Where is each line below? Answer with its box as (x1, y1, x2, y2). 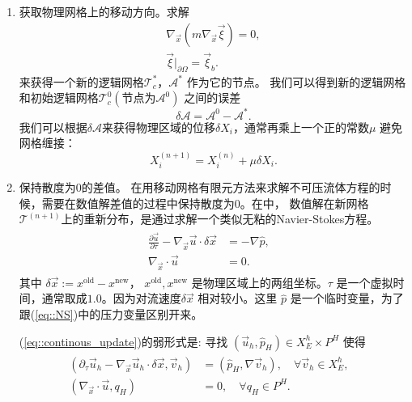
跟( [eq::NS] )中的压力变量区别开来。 (19, 306, 203, 323)
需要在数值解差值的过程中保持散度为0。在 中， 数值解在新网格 (41, 194, 369, 211)
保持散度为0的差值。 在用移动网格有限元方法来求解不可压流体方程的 (19, 179, 380, 196)
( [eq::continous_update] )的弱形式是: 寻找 (19, 332, 228, 349)
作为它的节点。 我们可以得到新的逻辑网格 (186, 73, 406, 90)
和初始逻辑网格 (19, 89, 99, 106)
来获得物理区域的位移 (102, 118, 216, 135)
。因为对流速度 (101, 290, 181, 307)
